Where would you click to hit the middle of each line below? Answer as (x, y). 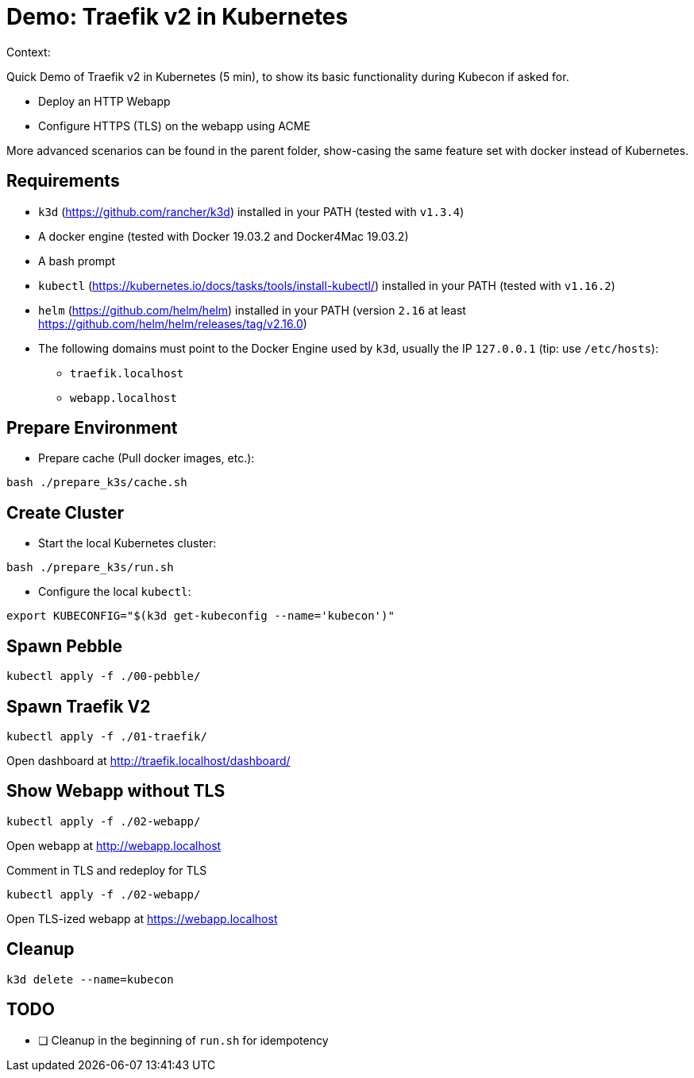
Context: (29, 52)
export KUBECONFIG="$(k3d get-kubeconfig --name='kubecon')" (200, 616)
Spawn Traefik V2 (79, 706)
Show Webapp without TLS (116, 791)
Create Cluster (66, 512)
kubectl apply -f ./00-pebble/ (104, 676)
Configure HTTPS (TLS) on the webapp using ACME (174, 126)
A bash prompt (77, 261)
